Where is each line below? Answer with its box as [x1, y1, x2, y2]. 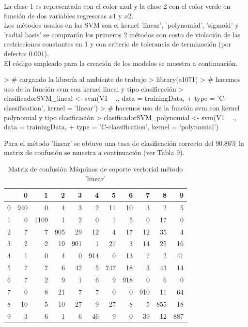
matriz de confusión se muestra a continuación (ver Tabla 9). [4, 147, 185, 157]
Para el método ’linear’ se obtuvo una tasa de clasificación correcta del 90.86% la [4, 138, 244, 148]
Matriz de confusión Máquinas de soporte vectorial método [8, 163, 183, 173]
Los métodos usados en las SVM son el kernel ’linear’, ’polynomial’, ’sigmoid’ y [4, 20, 239, 30]
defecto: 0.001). [4, 48, 49, 58]
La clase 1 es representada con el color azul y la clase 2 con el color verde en [4, 1, 231, 11]
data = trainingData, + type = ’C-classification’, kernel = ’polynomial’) [4, 122, 219, 132]
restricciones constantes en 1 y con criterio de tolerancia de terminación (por [4, 39, 232, 49]
